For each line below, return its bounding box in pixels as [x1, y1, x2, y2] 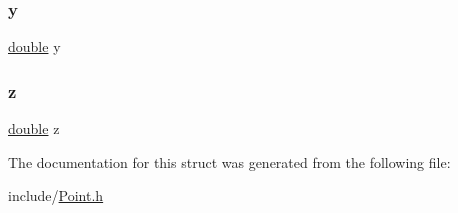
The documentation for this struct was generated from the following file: [8, 151, 451, 172]
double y [8, 36, 61, 57]
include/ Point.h [8, 185, 104, 206]
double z [8, 118, 60, 139]
